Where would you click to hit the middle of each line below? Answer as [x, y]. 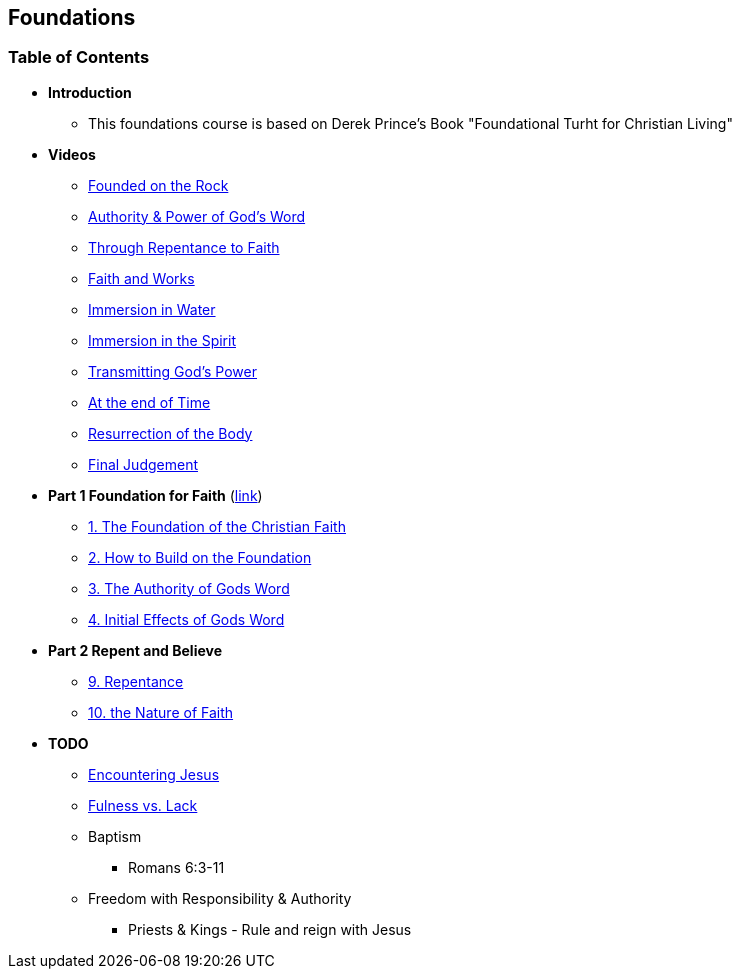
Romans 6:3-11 [176, 867]
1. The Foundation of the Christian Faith [217, 526]
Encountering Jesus [154, 774]
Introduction [90, 92]
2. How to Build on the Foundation [200, 557]
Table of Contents [79, 57]
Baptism [115, 836]
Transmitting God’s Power [172, 371]
